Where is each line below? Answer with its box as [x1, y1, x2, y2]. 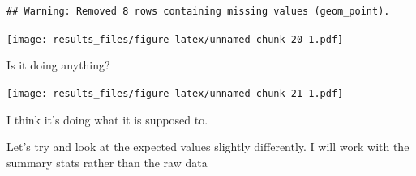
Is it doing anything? [6, 57, 110, 73]
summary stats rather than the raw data [6, 153, 208, 170]
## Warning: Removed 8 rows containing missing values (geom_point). [6, 6, 390, 17]
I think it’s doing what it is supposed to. [6, 111, 208, 128]
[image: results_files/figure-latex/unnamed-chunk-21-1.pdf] [6, 87, 344, 99]
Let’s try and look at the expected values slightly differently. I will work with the [6, 138, 410, 155]
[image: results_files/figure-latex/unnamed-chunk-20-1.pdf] [6, 33, 344, 45]
